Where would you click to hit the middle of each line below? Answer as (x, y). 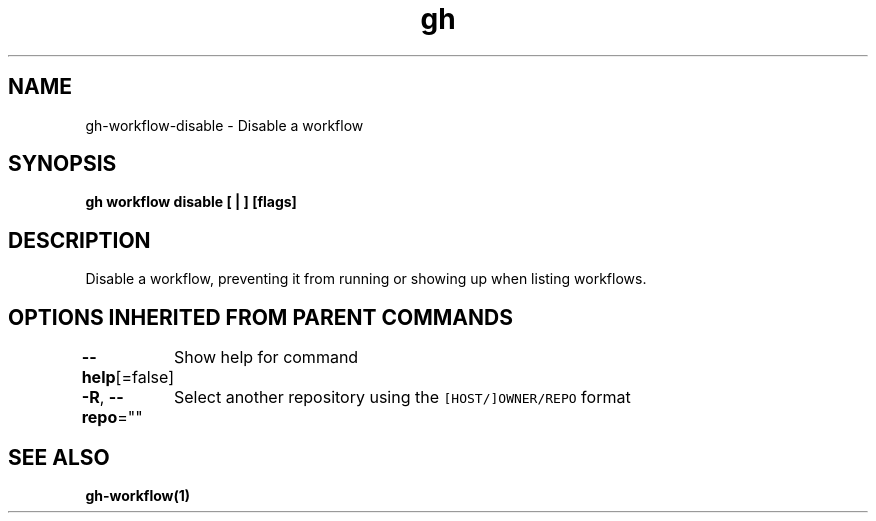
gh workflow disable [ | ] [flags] (191, 202)
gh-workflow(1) (138, 495)
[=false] (144, 377)
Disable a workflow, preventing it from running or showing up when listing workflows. (366, 279)
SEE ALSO (59, 457)
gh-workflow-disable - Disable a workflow (224, 125)
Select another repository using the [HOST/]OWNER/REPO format (402, 397)
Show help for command (266, 357)
